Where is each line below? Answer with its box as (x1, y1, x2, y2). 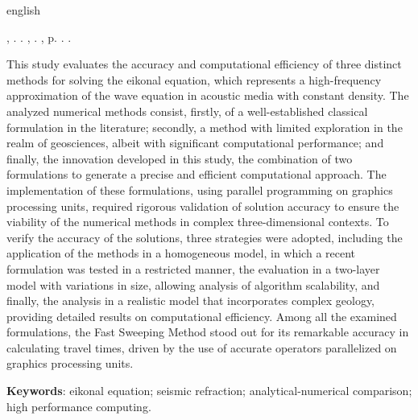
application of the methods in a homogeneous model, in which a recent (6, 245, 356, 261)
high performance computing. (6, 397, 151, 414)
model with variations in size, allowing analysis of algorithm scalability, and (6, 276, 380, 293)
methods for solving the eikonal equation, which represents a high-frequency (6, 71, 382, 88)
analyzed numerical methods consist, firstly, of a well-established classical (6, 102, 368, 119)
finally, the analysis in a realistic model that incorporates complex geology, (6, 292, 375, 309)
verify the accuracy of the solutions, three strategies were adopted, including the (6, 229, 403, 245)
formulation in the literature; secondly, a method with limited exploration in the (6, 118, 403, 135)
